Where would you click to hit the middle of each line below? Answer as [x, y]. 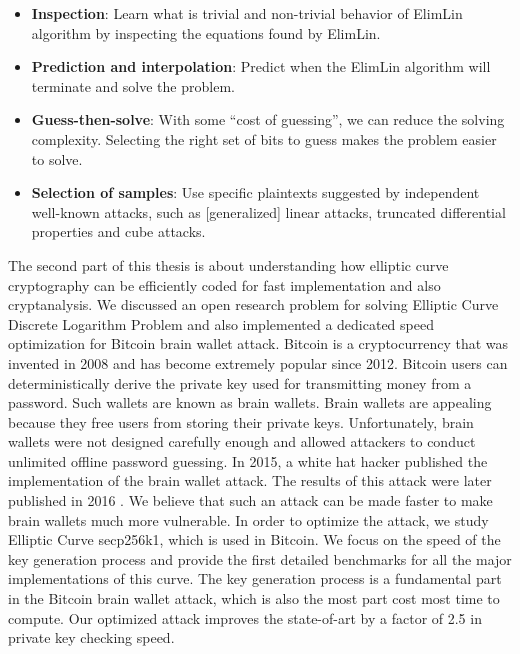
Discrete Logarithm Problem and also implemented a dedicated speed [221, 323]
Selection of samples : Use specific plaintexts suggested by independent [255, 192]
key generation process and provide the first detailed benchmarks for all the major [260, 558]
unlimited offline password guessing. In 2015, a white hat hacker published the [248, 460]
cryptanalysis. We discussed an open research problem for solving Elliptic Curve [253, 304]
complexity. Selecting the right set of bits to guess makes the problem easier [264, 138]
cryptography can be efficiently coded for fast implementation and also [224, 284]
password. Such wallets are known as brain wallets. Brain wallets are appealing [250, 402]
